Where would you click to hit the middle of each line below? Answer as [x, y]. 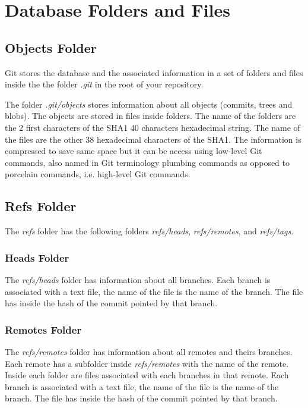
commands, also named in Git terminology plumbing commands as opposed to [147, 162]
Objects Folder [51, 47]
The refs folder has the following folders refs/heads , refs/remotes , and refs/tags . [149, 231]
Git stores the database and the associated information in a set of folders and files [154, 72]
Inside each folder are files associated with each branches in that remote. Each [147, 375]
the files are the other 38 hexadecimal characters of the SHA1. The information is [153, 139]
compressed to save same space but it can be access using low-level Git [134, 151]
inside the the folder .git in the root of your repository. [104, 84]
